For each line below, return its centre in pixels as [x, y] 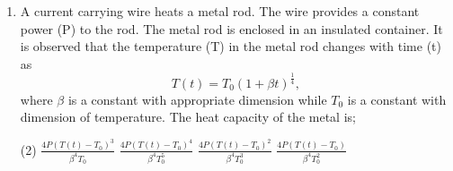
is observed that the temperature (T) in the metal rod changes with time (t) [231, 46]
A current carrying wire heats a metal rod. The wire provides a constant [220, 11]
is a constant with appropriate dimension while [197, 99]
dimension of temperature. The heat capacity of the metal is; [188, 117]
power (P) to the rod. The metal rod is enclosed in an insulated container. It [231, 28]
